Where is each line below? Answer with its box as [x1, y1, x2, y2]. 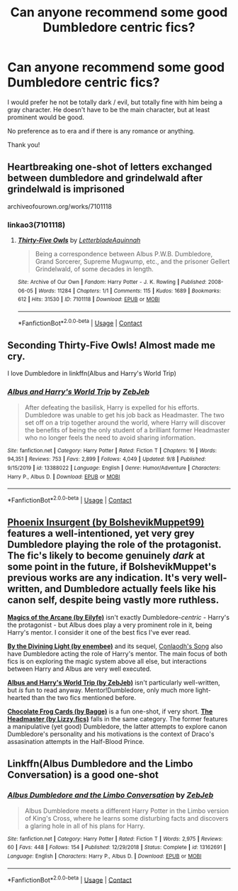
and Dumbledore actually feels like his [45, 583, 217, 595]
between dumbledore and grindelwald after [7, 172, 203, 185]
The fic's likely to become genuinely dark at [7, 550, 205, 562]
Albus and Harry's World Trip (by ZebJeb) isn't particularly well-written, [7, 678, 221, 687]
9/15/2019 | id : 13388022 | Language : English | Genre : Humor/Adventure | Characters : [7, 464, 221, 472]
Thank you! [7, 140, 40, 149]
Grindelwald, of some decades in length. [35, 265, 154, 273]
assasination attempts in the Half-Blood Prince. [7, 737, 145, 745]
